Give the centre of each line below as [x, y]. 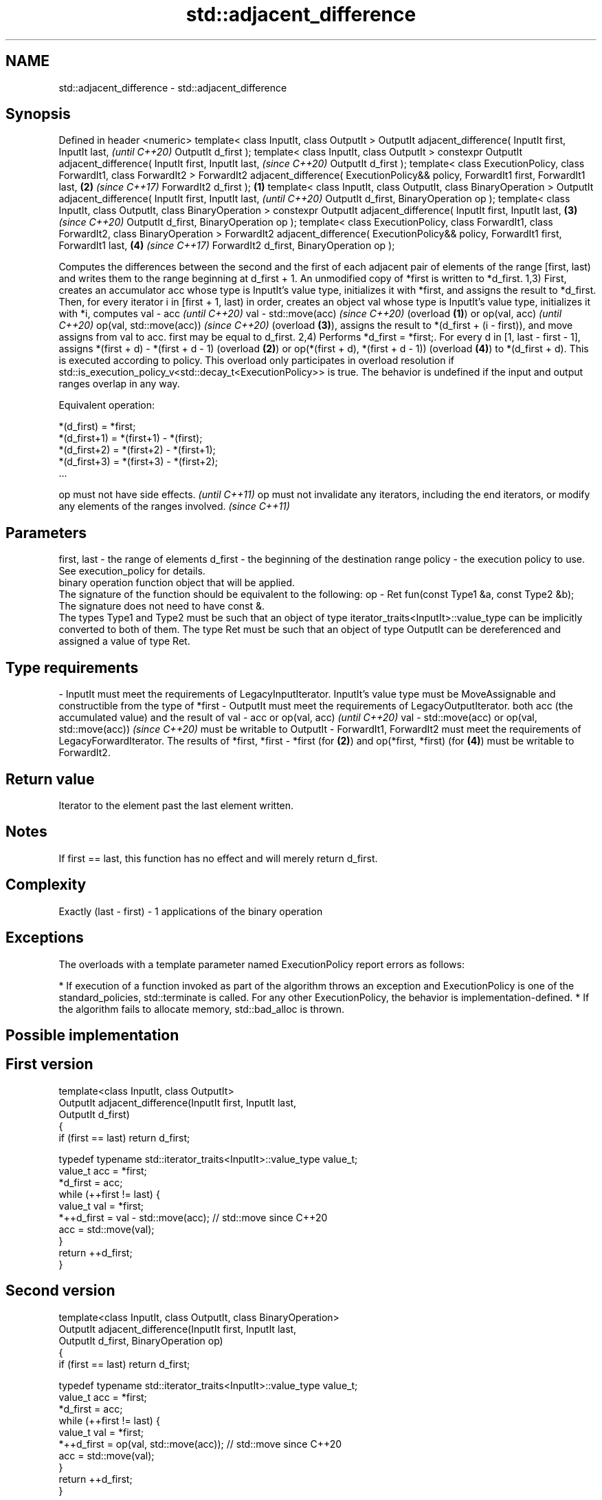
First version [49, 1064]
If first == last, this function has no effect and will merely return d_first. [218, 858]
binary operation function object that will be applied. [177, 583]
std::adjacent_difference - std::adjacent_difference [173, 87]
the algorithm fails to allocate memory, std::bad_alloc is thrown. [202, 1009]
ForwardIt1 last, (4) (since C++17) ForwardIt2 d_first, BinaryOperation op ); [227, 246]
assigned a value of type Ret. [124, 641]
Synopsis [38, 114]
